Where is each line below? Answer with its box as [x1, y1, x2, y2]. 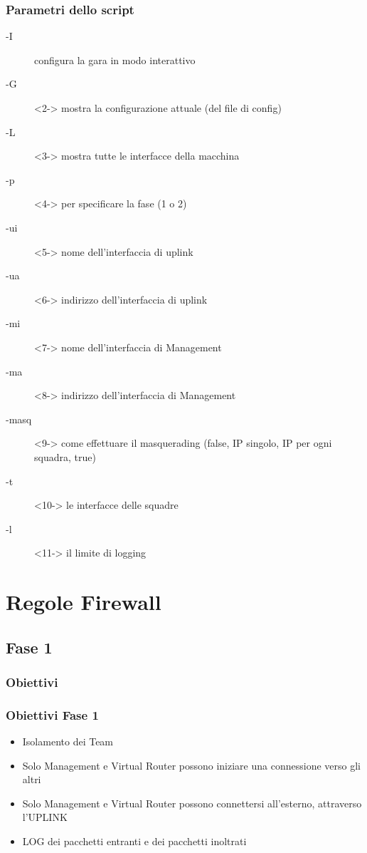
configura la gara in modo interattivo [34, 52, 196, 67]
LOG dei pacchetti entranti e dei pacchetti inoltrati [22, 834, 247, 849]
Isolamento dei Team [22, 734, 114, 749]
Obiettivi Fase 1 [6, 705, 99, 723]
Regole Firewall [6, 587, 161, 616]
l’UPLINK [22, 810, 68, 824]
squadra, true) [34, 449, 96, 464]
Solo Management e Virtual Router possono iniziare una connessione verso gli [22, 758, 361, 772]
